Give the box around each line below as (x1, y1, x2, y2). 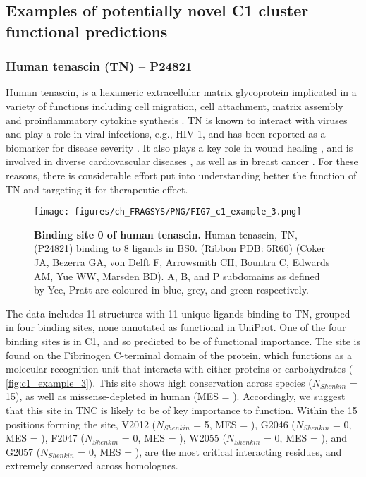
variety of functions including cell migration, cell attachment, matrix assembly (6, 98, 343, 113)
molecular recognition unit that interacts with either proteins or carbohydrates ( (6, 361, 353, 376)
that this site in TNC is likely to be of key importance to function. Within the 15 (6, 402, 358, 417)
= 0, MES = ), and (264, 430, 348, 445)
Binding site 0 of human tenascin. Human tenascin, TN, (34, 227, 298, 241)
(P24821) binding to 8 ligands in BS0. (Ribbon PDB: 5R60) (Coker (34, 241, 325, 255)
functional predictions (6, 20, 168, 42)
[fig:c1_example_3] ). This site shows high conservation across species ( (6, 375, 312, 390)
